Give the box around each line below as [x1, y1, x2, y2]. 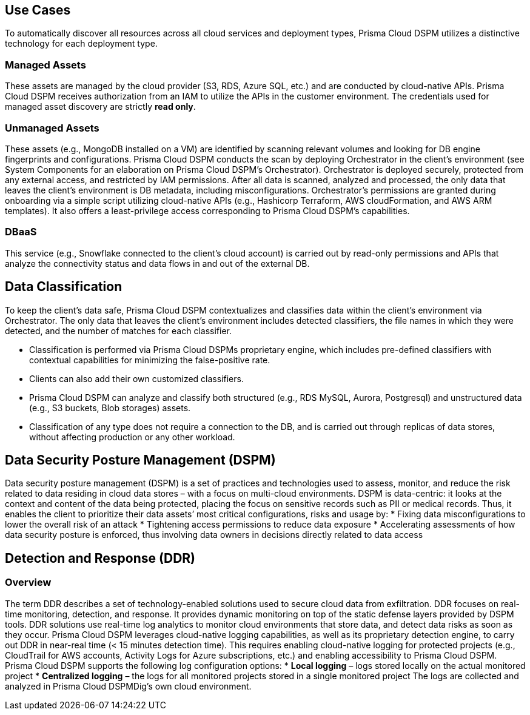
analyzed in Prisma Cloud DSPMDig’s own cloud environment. [5, 680, 252, 691]
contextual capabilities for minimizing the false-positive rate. [29, 354, 270, 365]
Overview [5, 576, 52, 589]
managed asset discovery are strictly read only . [5, 101, 196, 112]
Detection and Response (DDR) [5, 550, 196, 566]
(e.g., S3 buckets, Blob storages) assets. [29, 402, 191, 413]
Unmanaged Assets [5, 121, 99, 134]
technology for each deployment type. [5, 38, 158, 49]
